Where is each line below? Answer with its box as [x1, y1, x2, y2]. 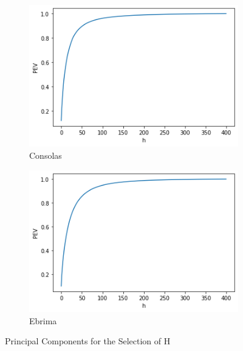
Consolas [29, 149, 62, 162]
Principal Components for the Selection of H [5, 335, 171, 347]
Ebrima [29, 314, 57, 327]
